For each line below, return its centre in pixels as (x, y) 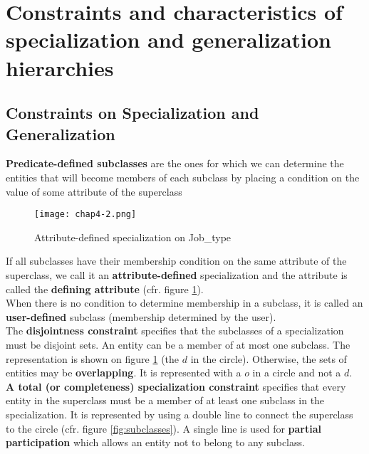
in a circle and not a (297, 373)
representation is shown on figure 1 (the (93, 358)
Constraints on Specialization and (132, 113)
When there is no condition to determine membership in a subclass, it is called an (184, 303)
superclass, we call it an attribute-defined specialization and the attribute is (177, 274)
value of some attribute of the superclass (94, 191)
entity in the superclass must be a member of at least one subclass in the (165, 400)
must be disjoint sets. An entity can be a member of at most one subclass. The (178, 344)
